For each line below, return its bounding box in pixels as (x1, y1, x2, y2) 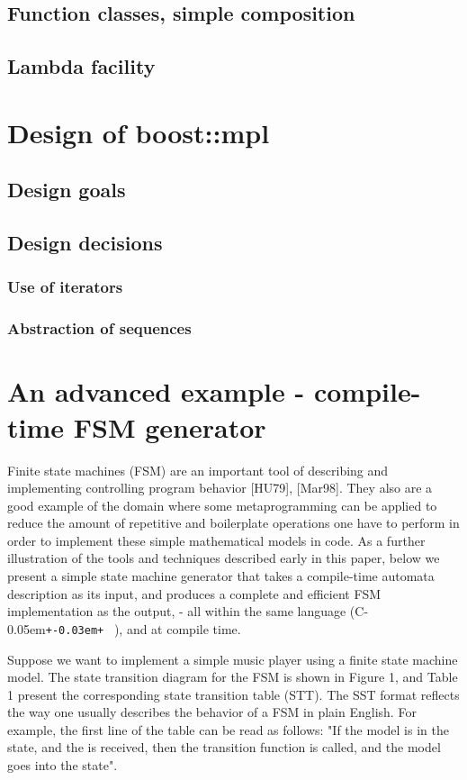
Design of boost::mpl (7, 113, 270, 150)
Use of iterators (7, 276, 123, 298)
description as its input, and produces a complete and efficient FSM (7, 584, 382, 603)
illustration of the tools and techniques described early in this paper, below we (7, 549, 440, 567)
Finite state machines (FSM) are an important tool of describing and (7, 460, 389, 479)
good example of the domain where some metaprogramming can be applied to (7, 495, 437, 514)
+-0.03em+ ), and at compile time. (45, 619, 241, 638)
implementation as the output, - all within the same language (7, 602, 346, 621)
